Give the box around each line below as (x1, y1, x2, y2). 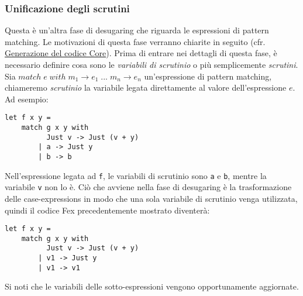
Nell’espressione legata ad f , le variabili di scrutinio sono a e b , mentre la (5, 169, 267, 181)
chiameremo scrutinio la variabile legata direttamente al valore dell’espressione (5, 81, 287, 94)
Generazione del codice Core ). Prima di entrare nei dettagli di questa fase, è (5, 47, 277, 59)
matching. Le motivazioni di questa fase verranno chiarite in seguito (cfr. (5, 35, 266, 47)
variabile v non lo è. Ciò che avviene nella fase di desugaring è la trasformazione (5, 181, 292, 193)
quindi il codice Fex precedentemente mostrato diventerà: (5, 204, 210, 216)
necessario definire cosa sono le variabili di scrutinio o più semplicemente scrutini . (5, 58, 298, 70)
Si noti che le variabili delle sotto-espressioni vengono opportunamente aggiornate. (5, 280, 299, 292)
